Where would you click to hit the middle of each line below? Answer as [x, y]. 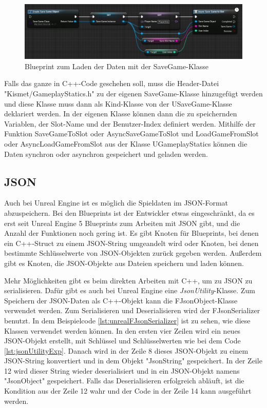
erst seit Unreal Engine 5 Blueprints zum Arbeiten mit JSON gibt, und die [122, 223]
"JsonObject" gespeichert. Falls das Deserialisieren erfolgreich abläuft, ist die [124, 381]
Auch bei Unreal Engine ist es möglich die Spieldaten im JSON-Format [116, 203]
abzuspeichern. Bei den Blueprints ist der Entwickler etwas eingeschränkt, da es [129, 212]
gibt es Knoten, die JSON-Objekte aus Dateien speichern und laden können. [124, 263]
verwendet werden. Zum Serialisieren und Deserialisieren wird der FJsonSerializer [132, 310]
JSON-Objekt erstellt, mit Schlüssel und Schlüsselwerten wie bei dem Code [122, 341]
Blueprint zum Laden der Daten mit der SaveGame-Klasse [117, 66]
